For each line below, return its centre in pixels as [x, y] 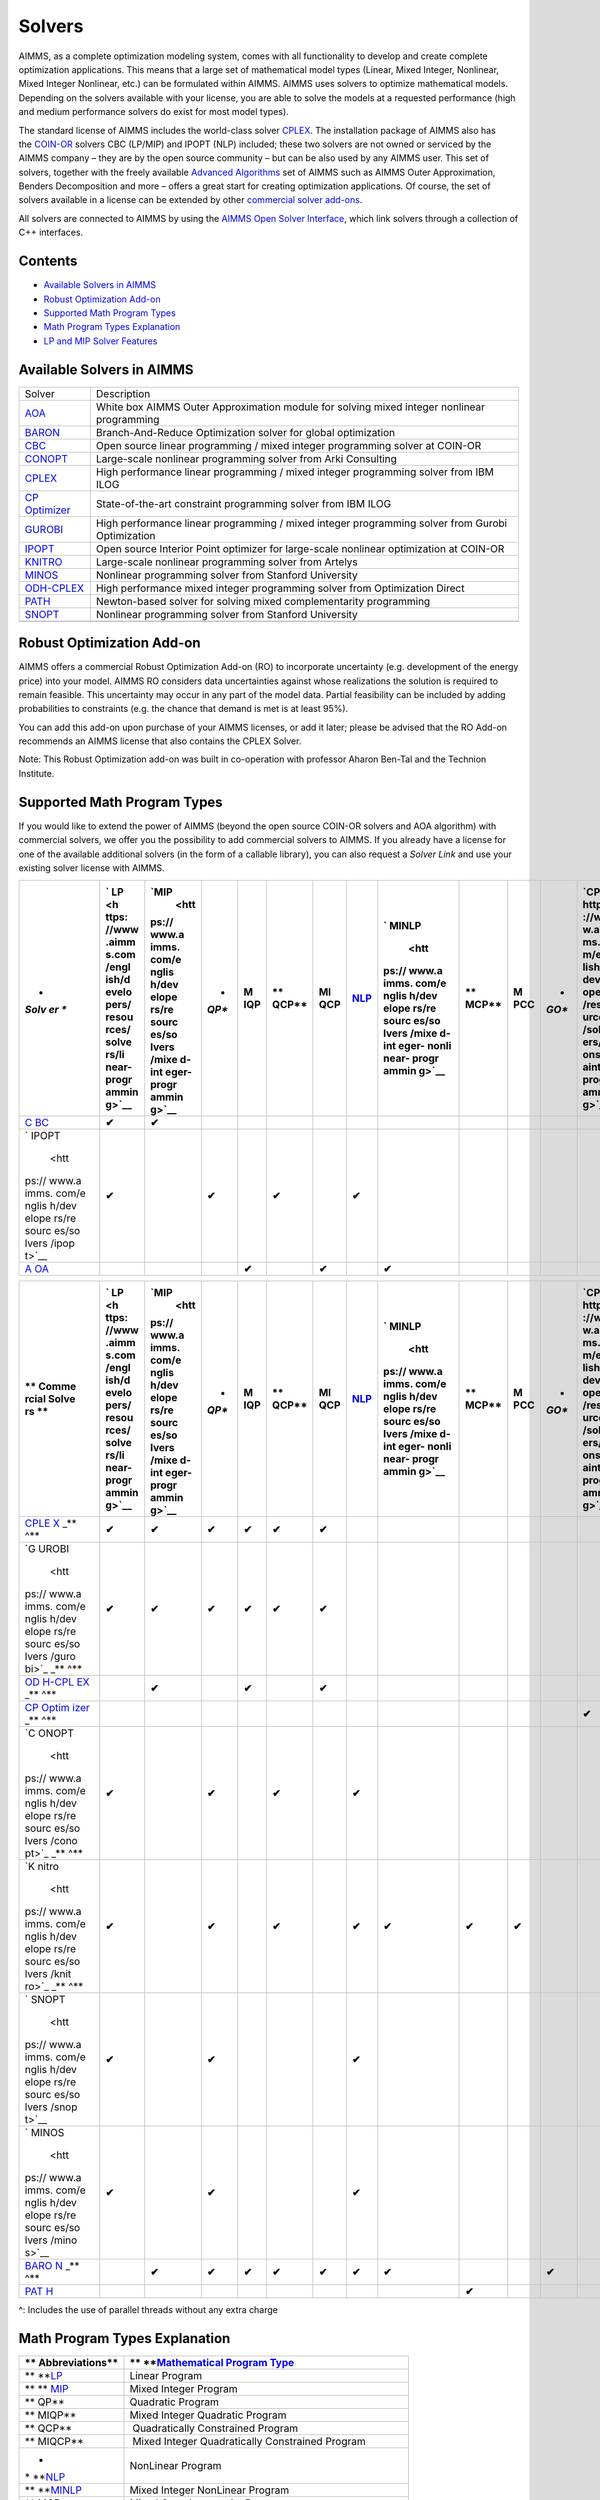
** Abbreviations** [71, 2363]
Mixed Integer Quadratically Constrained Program [249, 2442]
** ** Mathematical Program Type [212, 2363]
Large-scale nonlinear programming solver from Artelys [227, 562]
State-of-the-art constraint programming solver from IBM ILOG [243, 503]
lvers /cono [51, 1841]
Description [123, 393]
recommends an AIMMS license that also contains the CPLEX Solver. [160, 741]
